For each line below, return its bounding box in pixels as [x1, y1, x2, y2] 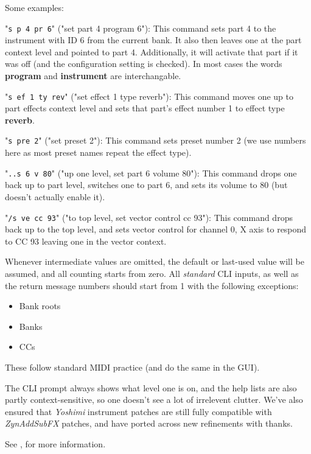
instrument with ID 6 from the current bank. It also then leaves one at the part [5, 33, 302, 46]
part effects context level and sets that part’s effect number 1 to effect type [5, 102, 285, 114]
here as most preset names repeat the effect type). [5, 146, 192, 159]
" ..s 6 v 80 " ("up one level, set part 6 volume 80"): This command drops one [5, 166, 297, 179]
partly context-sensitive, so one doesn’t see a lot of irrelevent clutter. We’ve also [5, 393, 303, 406]
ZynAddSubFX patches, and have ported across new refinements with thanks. [5, 417, 293, 430]
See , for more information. [5, 437, 106, 450]
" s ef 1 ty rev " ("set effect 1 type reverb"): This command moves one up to [5, 89, 293, 102]
